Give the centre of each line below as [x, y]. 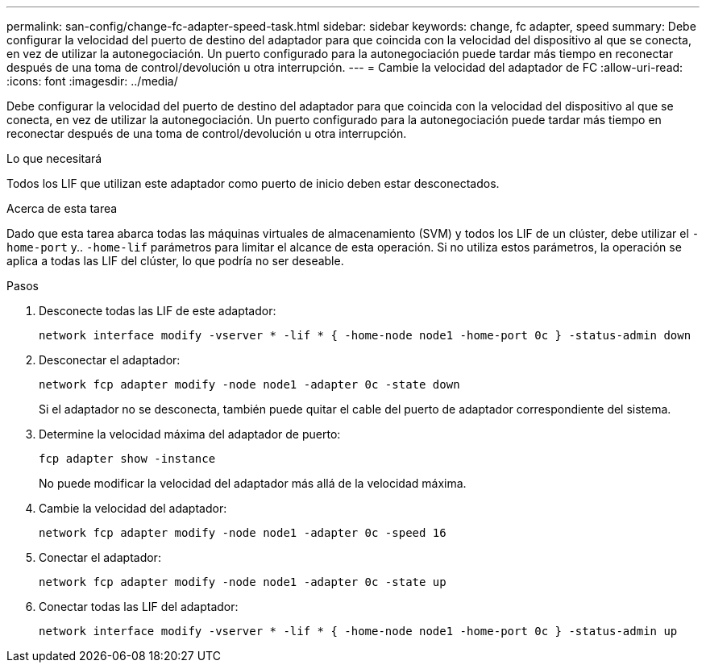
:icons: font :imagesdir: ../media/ [92, 81]
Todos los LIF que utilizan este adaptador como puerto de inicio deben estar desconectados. [253, 183]
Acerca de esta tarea [62, 208]
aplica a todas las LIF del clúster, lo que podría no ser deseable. [175, 261]
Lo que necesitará [54, 158]
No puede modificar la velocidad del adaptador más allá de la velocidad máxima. [253, 483]
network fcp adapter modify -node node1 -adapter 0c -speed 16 [243, 533]
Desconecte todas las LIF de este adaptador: [158, 311]
